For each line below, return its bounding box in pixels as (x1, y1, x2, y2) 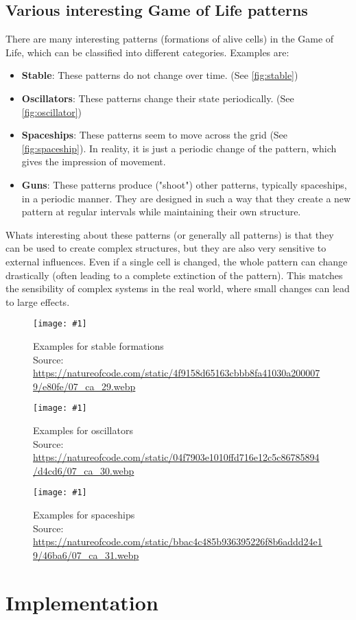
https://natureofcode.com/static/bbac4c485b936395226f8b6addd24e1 (33, 534, 322, 549)
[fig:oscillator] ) (21, 104, 82, 119)
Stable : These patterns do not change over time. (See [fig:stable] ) (21, 68, 298, 82)
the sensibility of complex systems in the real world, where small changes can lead (5, 281, 350, 296)
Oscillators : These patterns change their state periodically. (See (21, 91, 294, 105)
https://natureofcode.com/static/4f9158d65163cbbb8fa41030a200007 (33, 366, 320, 380)
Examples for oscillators (33, 422, 133, 437)
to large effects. (5, 294, 70, 309)
